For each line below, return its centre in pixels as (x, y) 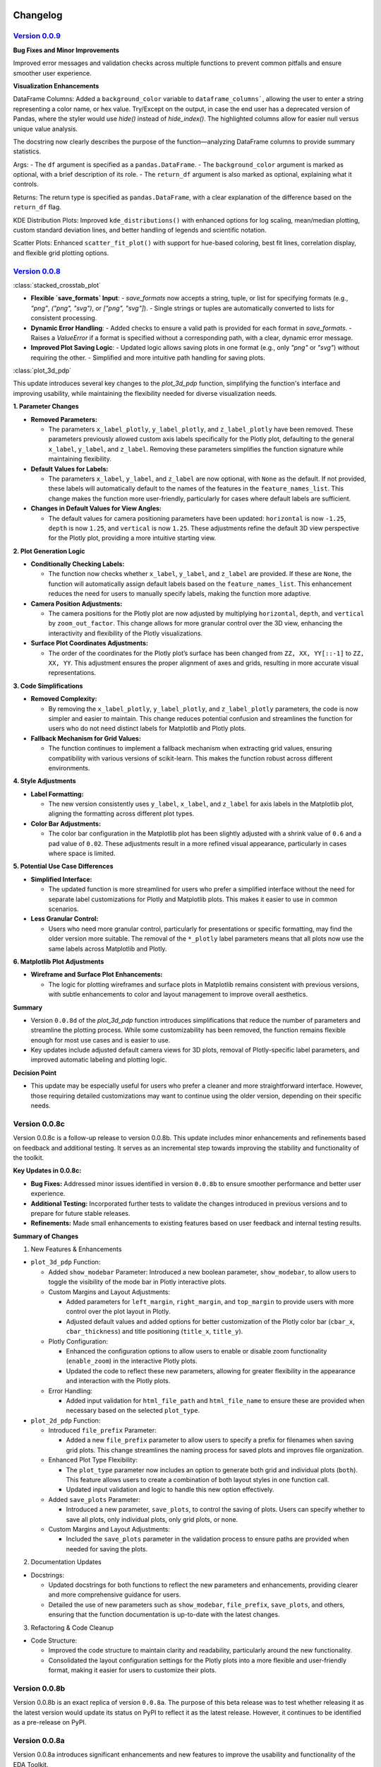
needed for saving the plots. (107, 1549)
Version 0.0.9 (37, 36)
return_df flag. (37, 207)
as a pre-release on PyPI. (50, 1722)
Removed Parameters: (64, 419)
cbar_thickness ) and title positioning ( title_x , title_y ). (155, 1332)
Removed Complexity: (64, 699)
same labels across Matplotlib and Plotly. (108, 949)
